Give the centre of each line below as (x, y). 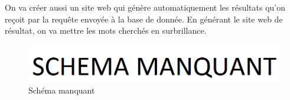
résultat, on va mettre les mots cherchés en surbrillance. (106, 30)
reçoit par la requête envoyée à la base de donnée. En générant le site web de (144, 19)
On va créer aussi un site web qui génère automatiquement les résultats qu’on (145, 7)
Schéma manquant (62, 90)
